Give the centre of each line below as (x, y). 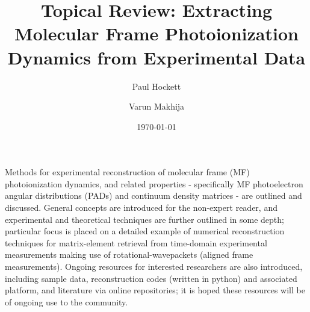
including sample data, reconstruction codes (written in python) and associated (151, 278)
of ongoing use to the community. (67, 301)
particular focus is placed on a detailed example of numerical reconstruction (145, 231)
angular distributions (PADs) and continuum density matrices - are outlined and (153, 195)
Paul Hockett (157, 86)
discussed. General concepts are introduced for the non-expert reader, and (141, 207)
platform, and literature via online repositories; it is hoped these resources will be (155, 290)
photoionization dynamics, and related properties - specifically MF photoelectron (154, 183)
